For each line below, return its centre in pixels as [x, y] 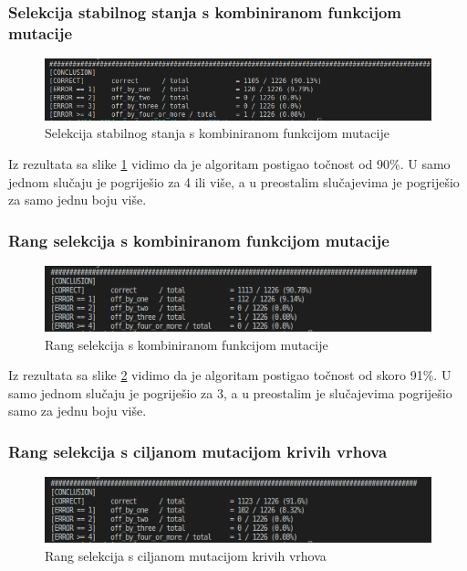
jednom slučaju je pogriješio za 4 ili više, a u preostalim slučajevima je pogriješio [234, 181]
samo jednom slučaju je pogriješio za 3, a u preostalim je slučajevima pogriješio [230, 392]
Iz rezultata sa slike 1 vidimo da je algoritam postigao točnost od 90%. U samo [229, 163]
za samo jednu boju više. [78, 200]
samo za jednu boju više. [78, 411]
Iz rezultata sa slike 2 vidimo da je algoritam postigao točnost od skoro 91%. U [230, 375]
